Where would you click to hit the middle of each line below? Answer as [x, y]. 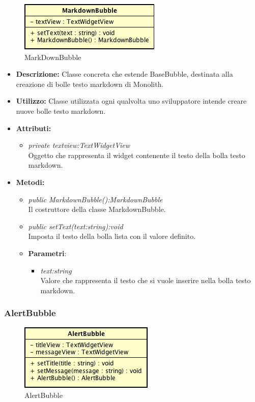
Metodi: [30, 182]
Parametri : [47, 253]
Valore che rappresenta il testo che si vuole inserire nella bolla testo [146, 280]
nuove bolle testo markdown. [61, 111]
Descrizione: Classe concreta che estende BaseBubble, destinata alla [124, 74]
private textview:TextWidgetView [79, 145]
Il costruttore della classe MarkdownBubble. [97, 209]
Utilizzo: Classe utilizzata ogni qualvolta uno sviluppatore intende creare [131, 101]
